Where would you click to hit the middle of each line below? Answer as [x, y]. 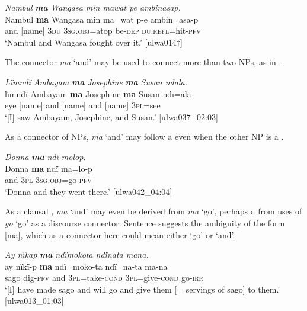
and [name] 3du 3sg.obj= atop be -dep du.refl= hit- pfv [103, 31]
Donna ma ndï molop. [45, 156]
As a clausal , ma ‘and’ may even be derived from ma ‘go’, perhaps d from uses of [153, 211]
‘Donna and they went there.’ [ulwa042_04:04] [89, 191]
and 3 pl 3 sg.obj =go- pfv [48, 180]
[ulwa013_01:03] [34, 301]
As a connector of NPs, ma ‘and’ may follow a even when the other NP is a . [144, 137]
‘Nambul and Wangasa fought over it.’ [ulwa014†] [94, 42]
